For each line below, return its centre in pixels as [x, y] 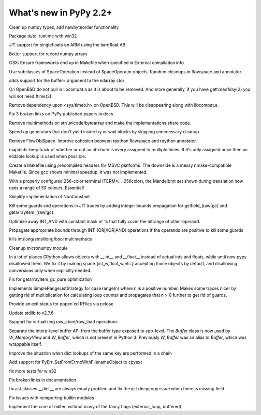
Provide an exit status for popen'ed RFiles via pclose [61, 304]
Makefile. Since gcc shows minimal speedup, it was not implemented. [78, 172]
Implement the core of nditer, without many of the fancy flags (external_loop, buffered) [95, 407]
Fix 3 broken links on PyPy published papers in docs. [62, 114]
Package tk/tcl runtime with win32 [43, 36]
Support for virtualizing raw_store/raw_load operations [63, 322]
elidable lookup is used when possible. [48, 156]
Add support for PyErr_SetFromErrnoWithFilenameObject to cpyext [75, 362]
